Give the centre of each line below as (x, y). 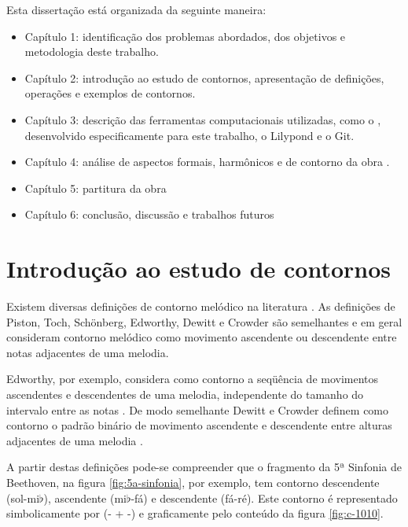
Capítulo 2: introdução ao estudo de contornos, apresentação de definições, (204, 77)
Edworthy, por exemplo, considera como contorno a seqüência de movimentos (193, 379)
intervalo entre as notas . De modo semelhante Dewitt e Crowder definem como (198, 409)
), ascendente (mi (85, 498)
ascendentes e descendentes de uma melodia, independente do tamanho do (185, 394)
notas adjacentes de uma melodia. (88, 352)
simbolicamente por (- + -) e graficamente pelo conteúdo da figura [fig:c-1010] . (195, 513)
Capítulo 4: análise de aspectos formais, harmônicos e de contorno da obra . (207, 162)
